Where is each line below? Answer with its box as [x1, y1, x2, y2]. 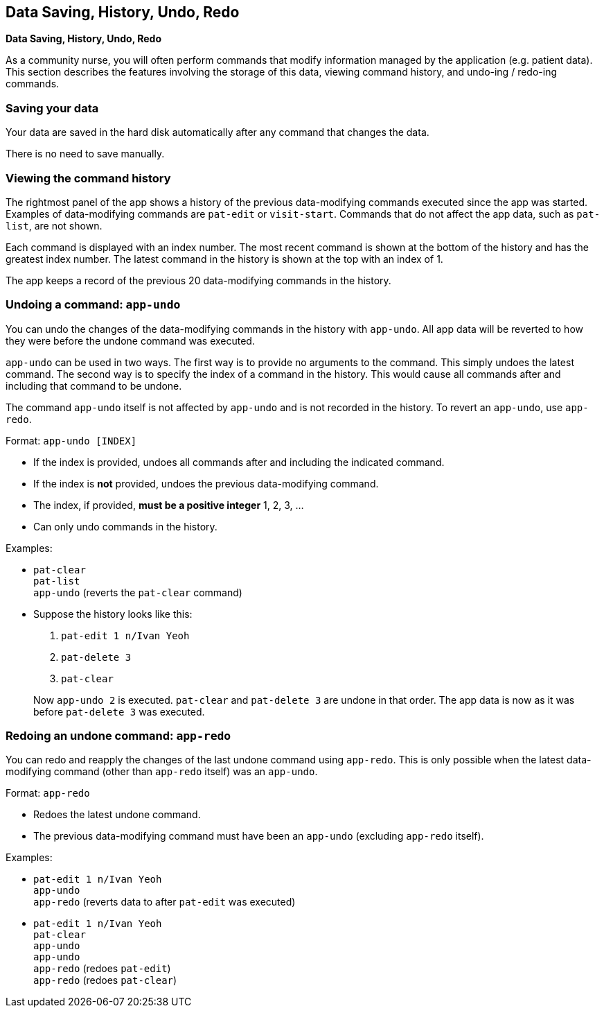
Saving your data [6, 101, 99, 115]
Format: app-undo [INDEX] [6, 434, 137, 447]
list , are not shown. [6, 219, 103, 232]
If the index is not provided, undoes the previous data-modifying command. [33, 477, 379, 490]
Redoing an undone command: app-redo [6, 729, 231, 743]
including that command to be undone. [6, 379, 182, 392]
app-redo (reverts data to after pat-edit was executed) [33, 896, 296, 908]
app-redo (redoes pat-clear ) [33, 974, 177, 987]
